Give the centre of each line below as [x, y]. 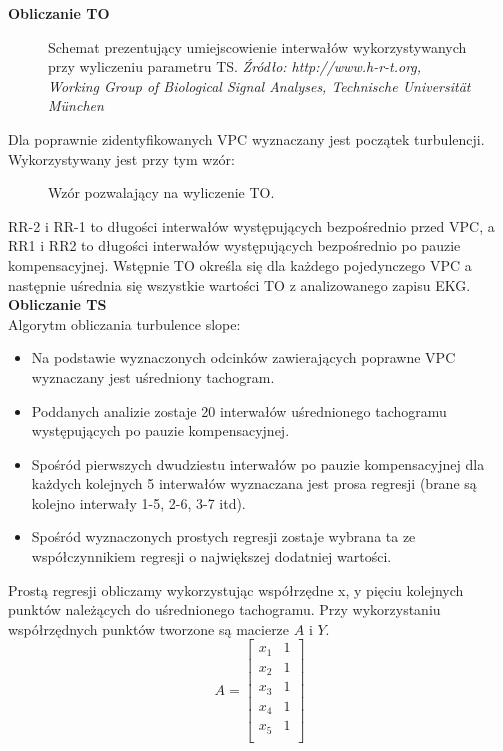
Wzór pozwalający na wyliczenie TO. [161, 192]
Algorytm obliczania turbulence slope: [124, 323]
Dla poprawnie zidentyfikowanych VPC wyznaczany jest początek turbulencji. [246, 138]
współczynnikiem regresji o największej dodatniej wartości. [211, 556]
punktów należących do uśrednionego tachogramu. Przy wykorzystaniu [224, 609]
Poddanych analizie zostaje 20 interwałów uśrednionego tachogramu [239, 410]
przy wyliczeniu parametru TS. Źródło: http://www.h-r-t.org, [235, 66]
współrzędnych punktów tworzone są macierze [149, 628]
